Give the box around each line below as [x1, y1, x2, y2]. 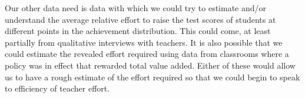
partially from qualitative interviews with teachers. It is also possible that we [5, 36, 283, 48]
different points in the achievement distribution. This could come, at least [5, 25, 271, 37]
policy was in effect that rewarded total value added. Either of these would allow [5, 59, 296, 71]
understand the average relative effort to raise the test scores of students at [5, 13, 276, 25]
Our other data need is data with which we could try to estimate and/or [5, 2, 267, 13]
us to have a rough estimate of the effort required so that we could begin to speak [5, 70, 300, 83]
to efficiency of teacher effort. [5, 82, 110, 94]
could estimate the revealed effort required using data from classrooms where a [5, 48, 289, 60]
